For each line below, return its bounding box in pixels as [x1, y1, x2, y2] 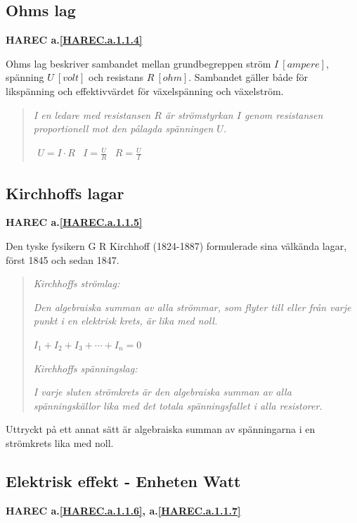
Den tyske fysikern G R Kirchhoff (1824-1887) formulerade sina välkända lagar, [6, 238, 347, 253]
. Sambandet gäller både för [188, 70, 308, 84]
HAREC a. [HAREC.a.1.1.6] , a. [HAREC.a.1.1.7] [6, 503, 241, 517]
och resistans [89, 70, 144, 84]
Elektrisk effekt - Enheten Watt [6, 470, 241, 491]
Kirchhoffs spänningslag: [33, 360, 138, 375]
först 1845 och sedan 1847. [6, 252, 119, 267]
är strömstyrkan [164, 107, 233, 122]
